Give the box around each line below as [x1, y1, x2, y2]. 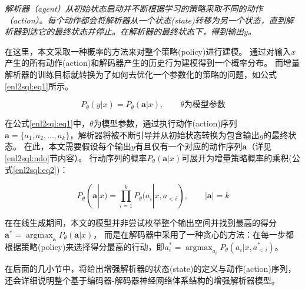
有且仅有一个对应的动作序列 [135, 140, 243, 152]
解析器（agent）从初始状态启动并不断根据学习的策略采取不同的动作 [5, 2, 263, 14]
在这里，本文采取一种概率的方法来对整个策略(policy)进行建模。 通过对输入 [5, 45, 291, 57]
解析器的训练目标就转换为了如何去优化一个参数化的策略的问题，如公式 [5, 68, 277, 80]
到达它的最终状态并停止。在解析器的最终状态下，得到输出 [21, 25, 244, 38]
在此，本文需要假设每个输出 [24, 140, 131, 152]
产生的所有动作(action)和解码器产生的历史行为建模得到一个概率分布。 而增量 [5, 56, 300, 69]
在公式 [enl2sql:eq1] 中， [5, 117, 89, 129]
